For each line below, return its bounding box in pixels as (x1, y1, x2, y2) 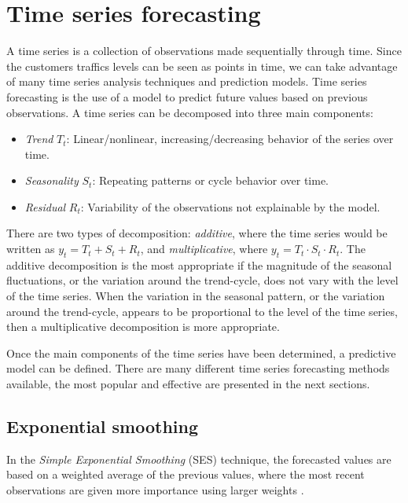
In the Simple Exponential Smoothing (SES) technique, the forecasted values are (6, 450, 391, 467)
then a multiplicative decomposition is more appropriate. (6, 318, 280, 335)
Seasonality (24, 172, 79, 189)
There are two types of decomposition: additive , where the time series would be (6, 225, 388, 241)
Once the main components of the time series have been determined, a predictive (6, 344, 396, 361)
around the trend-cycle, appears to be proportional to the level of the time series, (6, 303, 398, 319)
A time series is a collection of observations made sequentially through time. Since (6, 42, 402, 59)
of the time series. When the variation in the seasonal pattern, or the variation (6, 288, 385, 304)
